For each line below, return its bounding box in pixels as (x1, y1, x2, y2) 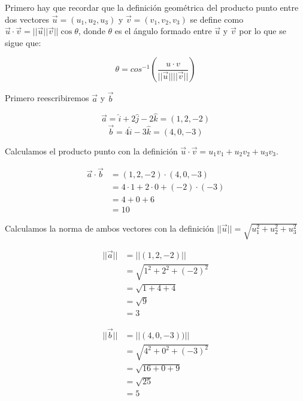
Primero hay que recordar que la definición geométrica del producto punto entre (5, 1, 299, 13)
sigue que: (5, 36, 41, 48)
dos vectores (5, 13, 50, 25)
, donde (78, 25, 105, 37)
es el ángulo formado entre (114, 25, 212, 37)
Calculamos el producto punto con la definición (5, 144, 178, 157)
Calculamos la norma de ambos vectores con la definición (5, 221, 214, 234)
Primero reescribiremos (5, 92, 89, 104)
